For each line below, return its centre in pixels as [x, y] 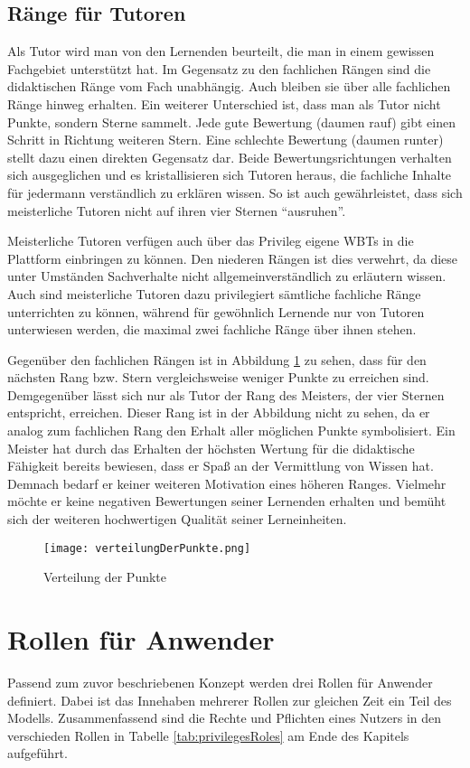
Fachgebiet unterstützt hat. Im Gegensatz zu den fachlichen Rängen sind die [219, 68]
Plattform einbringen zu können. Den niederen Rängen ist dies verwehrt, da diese [233, 258]
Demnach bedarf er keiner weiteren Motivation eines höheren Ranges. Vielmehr [227, 483]
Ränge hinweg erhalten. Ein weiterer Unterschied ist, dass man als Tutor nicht [224, 103]
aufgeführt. [38, 753]
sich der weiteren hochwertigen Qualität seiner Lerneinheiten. [177, 519]
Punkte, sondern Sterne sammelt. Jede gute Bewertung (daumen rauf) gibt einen [231, 122]
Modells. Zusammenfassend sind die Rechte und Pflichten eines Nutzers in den [225, 718]
